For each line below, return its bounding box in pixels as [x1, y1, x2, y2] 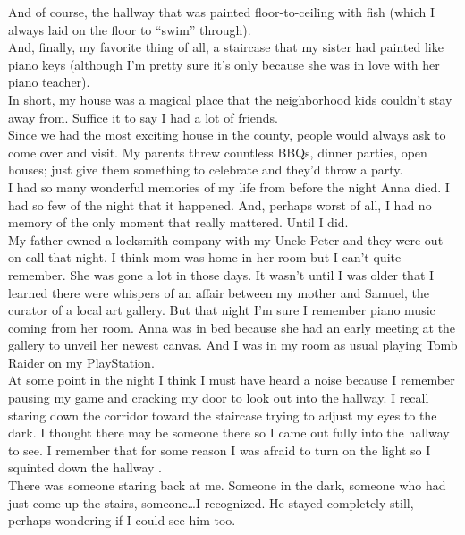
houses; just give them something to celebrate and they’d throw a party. [8, 160, 403, 179]
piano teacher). [8, 72, 90, 91]
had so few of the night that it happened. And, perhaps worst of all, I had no [8, 195, 432, 214]
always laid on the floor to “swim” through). [8, 20, 251, 38]
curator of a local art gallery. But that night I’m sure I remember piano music [8, 301, 435, 319]
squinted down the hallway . [8, 458, 162, 477]
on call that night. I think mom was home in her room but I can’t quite [8, 248, 402, 267]
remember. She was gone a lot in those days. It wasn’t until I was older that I [8, 265, 435, 284]
